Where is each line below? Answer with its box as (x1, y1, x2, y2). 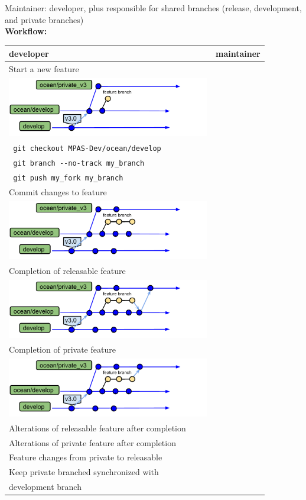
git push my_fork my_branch (13, 173, 123, 182)
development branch (9, 480, 82, 493)
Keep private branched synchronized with (9, 466, 159, 478)
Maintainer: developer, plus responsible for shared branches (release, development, (5, 2, 302, 14)
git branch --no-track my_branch (13, 159, 145, 168)
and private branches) (5, 13, 84, 25)
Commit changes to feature (9, 185, 107, 198)
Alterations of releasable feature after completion (9, 421, 186, 434)
